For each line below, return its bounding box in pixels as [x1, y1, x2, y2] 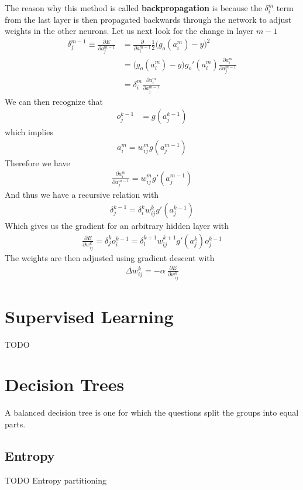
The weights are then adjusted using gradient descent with [5, 251, 215, 263]
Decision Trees [5, 372, 125, 396]
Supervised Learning [5, 304, 174, 328]
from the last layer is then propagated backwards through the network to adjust [5, 13, 292, 25]
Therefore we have [5, 156, 70, 169]
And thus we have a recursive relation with [5, 189, 159, 201]
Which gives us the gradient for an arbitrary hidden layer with [5, 220, 229, 232]
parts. [5, 417, 26, 430]
